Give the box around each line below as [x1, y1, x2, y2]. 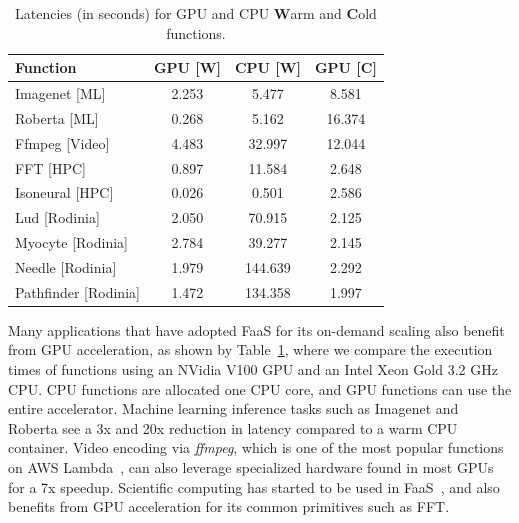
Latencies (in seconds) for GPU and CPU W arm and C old [15, 3, 377, 23]
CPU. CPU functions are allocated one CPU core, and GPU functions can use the [8, 378, 512, 399]
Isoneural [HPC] [15, 182, 114, 203]
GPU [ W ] [153, 57, 221, 78]
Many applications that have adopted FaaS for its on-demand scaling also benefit [8, 319, 505, 340]
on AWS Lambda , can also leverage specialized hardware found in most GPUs [8, 457, 494, 478]
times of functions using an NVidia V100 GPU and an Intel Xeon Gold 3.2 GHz [8, 359, 498, 380]
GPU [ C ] [314, 57, 377, 78]
